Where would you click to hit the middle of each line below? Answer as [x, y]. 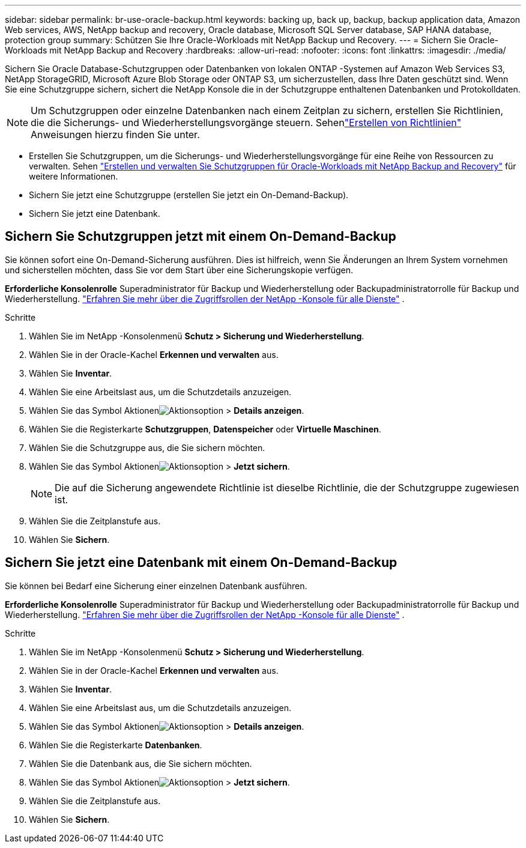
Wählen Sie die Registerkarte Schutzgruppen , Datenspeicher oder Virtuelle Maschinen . [205, 429]
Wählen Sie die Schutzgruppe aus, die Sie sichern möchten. [147, 447]
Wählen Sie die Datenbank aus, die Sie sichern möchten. [141, 763]
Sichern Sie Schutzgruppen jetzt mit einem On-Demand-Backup [201, 237]
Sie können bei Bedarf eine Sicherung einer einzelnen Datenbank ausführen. [156, 586]
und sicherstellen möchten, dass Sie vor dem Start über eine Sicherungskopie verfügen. [179, 270]
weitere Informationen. [74, 176]
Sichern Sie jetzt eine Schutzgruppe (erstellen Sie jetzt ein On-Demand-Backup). [189, 195]
